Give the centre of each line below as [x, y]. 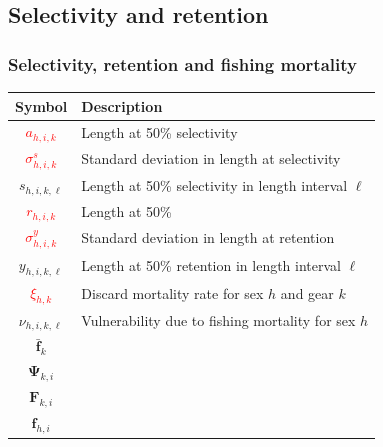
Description [122, 105]
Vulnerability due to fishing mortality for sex [218, 320]
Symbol [41, 105]
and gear [307, 293]
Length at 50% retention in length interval [211, 265]
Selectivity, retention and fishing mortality [182, 63]
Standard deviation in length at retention [208, 237]
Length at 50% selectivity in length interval [214, 184]
